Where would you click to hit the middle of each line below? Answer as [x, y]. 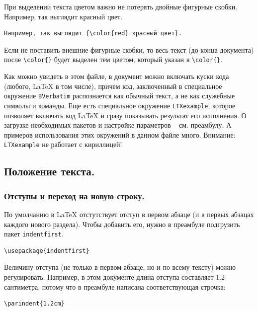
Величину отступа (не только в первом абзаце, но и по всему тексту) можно [120, 267]
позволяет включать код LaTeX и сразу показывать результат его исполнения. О [125, 115]
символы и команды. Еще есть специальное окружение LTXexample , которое [120, 105]
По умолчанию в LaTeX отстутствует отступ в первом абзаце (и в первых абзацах [129, 214]
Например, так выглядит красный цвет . [63, 16]
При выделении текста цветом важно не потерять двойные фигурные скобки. [121, 6]
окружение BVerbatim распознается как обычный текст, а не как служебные [120, 96]
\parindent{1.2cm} [34, 304]
